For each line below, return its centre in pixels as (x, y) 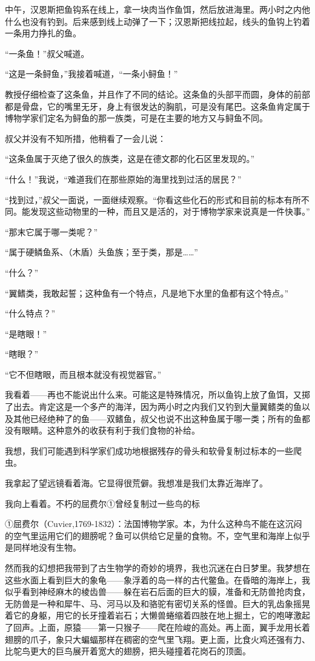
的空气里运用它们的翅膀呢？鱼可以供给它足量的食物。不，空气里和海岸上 (149, 535)
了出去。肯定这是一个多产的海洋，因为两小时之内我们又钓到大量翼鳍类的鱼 (153, 407)
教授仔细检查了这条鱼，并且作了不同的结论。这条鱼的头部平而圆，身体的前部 (157, 94)
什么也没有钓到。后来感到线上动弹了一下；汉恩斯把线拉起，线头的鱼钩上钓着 (157, 21)
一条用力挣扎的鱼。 (43, 33)
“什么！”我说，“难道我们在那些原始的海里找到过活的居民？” (123, 179)
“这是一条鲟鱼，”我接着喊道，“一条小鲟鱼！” (91, 74)
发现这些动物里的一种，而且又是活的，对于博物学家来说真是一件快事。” (170, 211)
